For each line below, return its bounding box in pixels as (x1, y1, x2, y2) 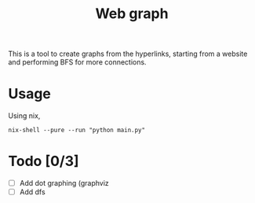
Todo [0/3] (8, 153, 80, 170)
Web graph (95, 5, 169, 23)
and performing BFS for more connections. (8, 57, 147, 67)
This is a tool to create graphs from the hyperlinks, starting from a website (8, 49, 248, 59)
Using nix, (8, 111, 41, 120)
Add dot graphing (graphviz (19, 179, 110, 188)
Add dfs (19, 187, 46, 197)
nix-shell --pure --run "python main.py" (8, 127, 146, 135)
